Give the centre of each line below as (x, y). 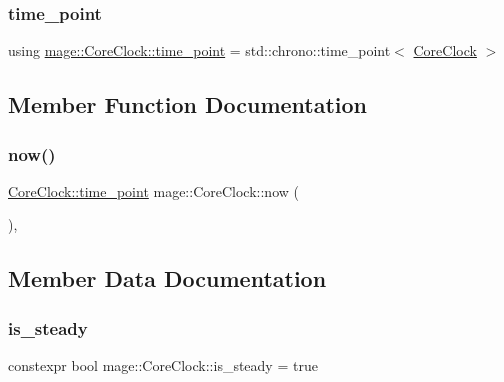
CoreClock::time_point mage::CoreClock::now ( (153, 190)
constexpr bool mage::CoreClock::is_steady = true (163, 365)
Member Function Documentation (188, 104)
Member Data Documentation (167, 278)
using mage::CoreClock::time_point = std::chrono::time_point (199, 50)
